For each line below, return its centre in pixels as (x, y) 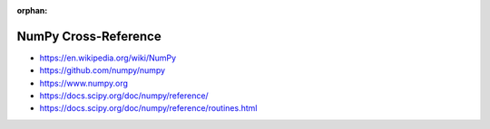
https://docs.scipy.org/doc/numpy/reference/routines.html (148, 108)
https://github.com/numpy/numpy (103, 70)
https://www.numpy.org (84, 83)
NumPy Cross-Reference (89, 36)
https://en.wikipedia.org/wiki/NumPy (108, 58)
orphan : (32, 10)
